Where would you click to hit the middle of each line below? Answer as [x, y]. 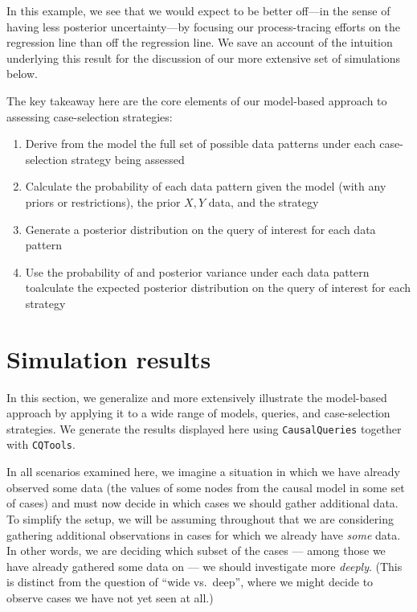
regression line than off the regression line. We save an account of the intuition [200, 42]
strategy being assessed [128, 159]
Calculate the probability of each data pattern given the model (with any [206, 186]
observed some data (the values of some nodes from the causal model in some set [206, 487]
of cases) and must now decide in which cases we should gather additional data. [202, 503]
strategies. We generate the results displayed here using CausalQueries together [204, 428]
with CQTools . [41, 444]
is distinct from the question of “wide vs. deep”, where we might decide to [190, 582]
